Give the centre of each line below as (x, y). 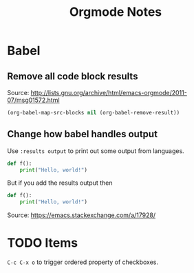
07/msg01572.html (33, 100)
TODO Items (42, 243)
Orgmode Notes (116, 12)
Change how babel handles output (83, 134)
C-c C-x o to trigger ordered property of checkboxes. (83, 262)
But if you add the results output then (60, 183)
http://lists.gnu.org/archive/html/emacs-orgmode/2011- (109, 93)
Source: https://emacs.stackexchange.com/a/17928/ (82, 215)
